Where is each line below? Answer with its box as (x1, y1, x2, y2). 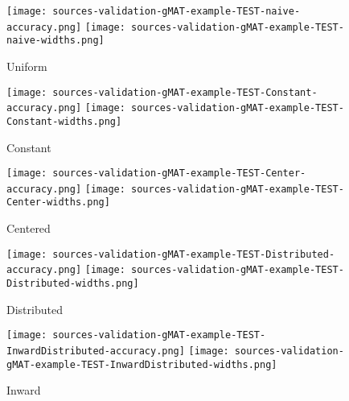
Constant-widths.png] (6, 115, 122, 127)
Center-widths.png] (6, 196, 110, 209)
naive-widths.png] (6, 35, 105, 47)
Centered (6, 220, 51, 237)
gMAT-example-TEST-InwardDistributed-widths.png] (6, 358, 277, 370)
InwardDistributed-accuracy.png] (6, 345, 185, 357)
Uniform (6, 57, 47, 74)
